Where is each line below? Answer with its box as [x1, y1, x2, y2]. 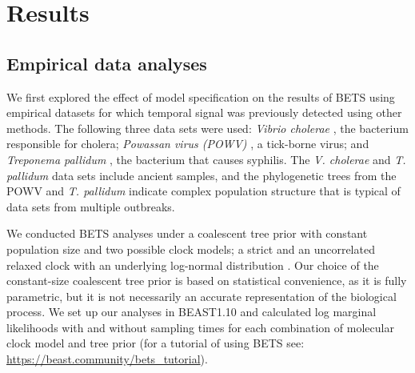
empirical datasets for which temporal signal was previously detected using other [6, 104, 402, 121]
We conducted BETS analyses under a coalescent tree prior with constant [6, 225, 368, 242]
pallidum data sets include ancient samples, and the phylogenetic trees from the [6, 166, 397, 183]
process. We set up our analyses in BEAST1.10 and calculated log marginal [6, 303, 377, 320]
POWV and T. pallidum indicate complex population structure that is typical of [6, 182, 401, 199]
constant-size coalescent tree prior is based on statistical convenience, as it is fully [6, 272, 407, 289]
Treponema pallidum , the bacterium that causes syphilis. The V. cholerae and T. [6, 150, 406, 167]
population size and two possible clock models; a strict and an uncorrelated [6, 240, 375, 257]
